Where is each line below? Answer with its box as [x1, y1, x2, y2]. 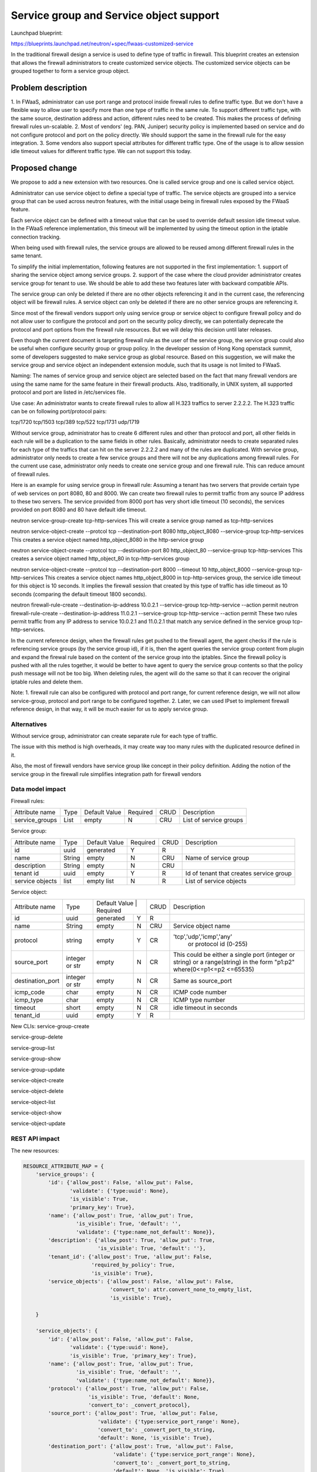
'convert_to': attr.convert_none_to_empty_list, [109, 1287, 252, 1293]
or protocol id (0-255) [188, 940, 248, 948]
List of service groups [183, 816, 244, 824]
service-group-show [11, 1055, 61, 1062]
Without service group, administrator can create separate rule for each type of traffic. [11, 732, 218, 740]
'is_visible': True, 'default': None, [88, 1393, 200, 1400]
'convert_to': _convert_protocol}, [88, 1401, 191, 1408]
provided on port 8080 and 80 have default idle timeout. [11, 506, 147, 513]
